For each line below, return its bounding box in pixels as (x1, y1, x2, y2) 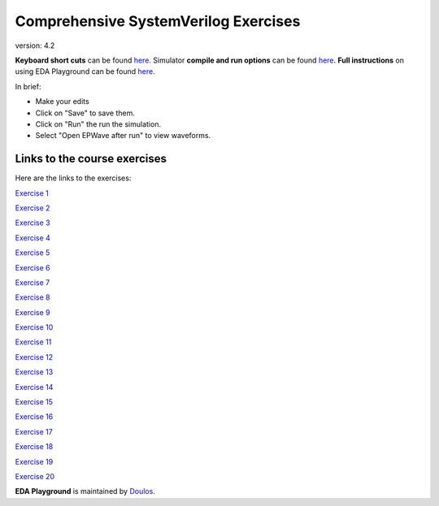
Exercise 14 (15, 382, 54, 391)
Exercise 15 (15, 397, 53, 407)
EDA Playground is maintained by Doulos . (15, 487, 156, 496)
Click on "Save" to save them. (35, 108, 136, 118)
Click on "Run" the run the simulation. (35, 119, 162, 129)
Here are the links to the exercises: (15, 173, 132, 183)
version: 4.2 (15, 41, 55, 50)
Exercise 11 (15, 337, 52, 347)
